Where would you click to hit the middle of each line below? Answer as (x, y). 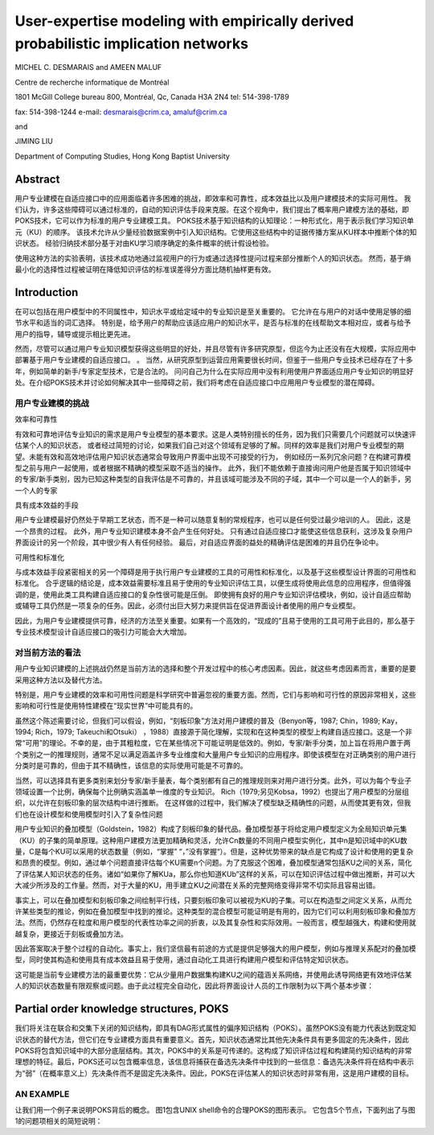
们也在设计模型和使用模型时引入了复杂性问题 (89, 814)
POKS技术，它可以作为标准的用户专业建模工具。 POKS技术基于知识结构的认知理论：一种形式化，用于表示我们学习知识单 (214, 220)
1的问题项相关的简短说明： (59, 1121)
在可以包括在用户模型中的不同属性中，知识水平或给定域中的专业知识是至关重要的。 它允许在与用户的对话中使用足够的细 (213, 311)
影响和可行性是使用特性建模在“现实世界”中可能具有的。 (106, 706)
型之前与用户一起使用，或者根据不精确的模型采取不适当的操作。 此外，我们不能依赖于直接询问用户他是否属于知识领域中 (213, 467)
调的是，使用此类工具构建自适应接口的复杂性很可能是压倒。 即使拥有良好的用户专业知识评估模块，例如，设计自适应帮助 (213, 594)
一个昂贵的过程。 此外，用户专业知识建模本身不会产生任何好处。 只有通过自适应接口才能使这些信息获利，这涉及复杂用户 (214, 531)
